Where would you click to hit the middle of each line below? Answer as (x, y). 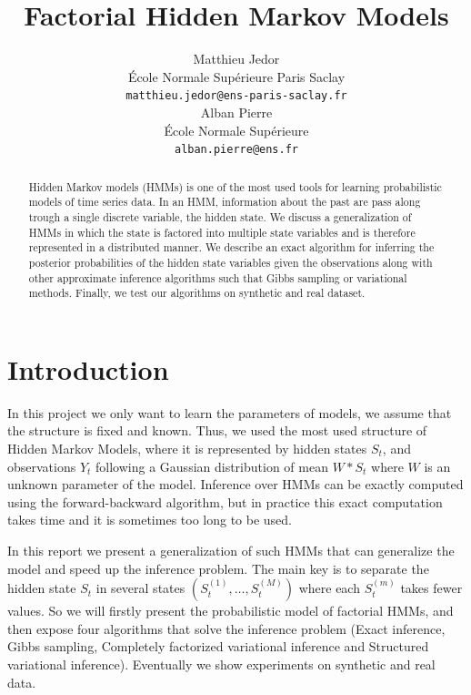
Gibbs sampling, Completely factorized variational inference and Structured (218, 646)
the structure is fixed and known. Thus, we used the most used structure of (217, 430)
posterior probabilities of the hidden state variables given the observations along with (230, 262)
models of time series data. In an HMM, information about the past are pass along (225, 202)
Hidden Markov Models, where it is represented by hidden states (187, 448)
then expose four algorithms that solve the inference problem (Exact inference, (226, 628)
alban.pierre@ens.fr (236, 150)
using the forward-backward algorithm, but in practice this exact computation (225, 501)
